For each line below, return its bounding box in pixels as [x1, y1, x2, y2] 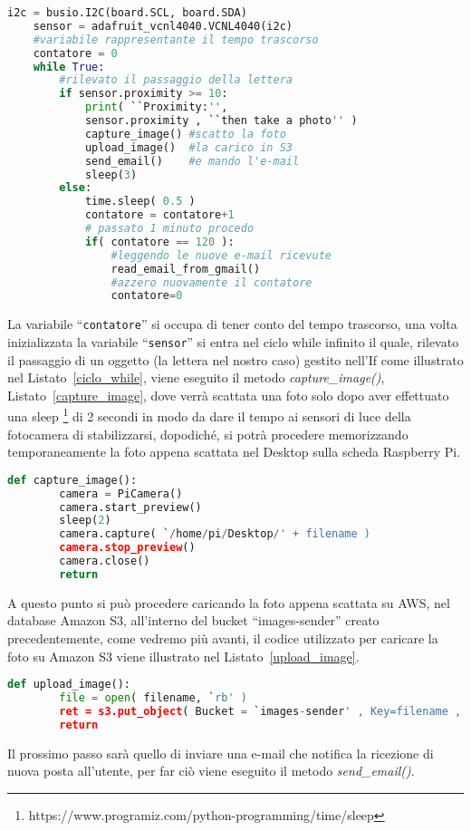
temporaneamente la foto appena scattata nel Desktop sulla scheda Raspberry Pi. [7, 442, 461, 461]
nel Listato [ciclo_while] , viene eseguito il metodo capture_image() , [7, 368, 385, 387]
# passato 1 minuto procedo [84, 222, 255, 235]
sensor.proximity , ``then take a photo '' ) [84, 114, 358, 127]
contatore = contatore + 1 [84, 208, 235, 222]
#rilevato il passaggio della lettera [59, 73, 293, 87]
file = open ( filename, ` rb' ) [59, 691, 247, 705]
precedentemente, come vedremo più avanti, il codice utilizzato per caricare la [7, 628, 438, 647]
